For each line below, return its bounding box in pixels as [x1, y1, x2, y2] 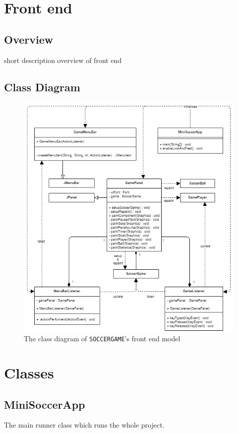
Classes [4, 363, 54, 383]
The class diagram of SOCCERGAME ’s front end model [24, 333, 180, 344]
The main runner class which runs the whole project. [4, 420, 165, 430]
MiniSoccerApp [4, 396, 85, 412]
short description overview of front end [4, 55, 122, 65]
